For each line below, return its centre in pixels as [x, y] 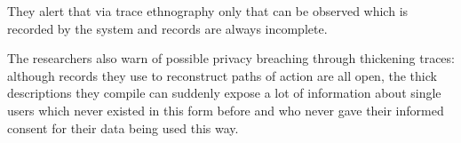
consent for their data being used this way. [123, 127]
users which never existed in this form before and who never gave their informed [226, 110]
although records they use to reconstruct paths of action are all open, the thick [222, 75]
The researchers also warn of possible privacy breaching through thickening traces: [231, 58]
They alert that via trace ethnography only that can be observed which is [208, 11]
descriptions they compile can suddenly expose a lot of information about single [224, 93]
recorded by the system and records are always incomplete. [167, 28]
